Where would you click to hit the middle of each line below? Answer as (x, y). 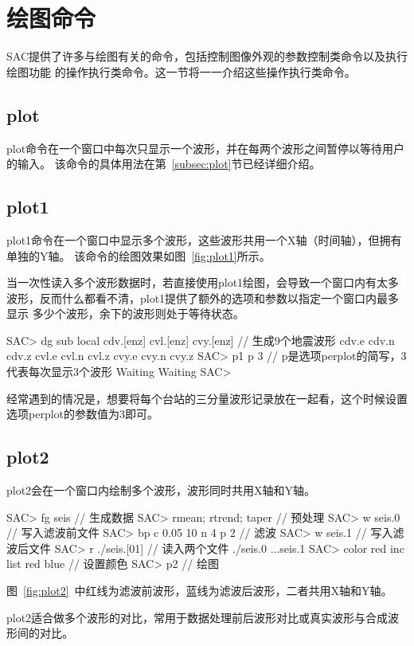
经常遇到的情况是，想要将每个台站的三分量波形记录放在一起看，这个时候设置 (207, 398)
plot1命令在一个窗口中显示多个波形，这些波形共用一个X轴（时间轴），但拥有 (204, 239)
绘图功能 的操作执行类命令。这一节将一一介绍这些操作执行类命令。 (181, 71)
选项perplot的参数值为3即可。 (83, 414)
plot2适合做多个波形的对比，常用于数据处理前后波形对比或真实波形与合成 (197, 617)
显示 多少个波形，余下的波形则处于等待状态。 (125, 313)
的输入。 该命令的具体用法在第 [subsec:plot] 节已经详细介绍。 (164, 164)
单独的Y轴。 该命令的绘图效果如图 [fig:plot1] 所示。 (139, 255)
